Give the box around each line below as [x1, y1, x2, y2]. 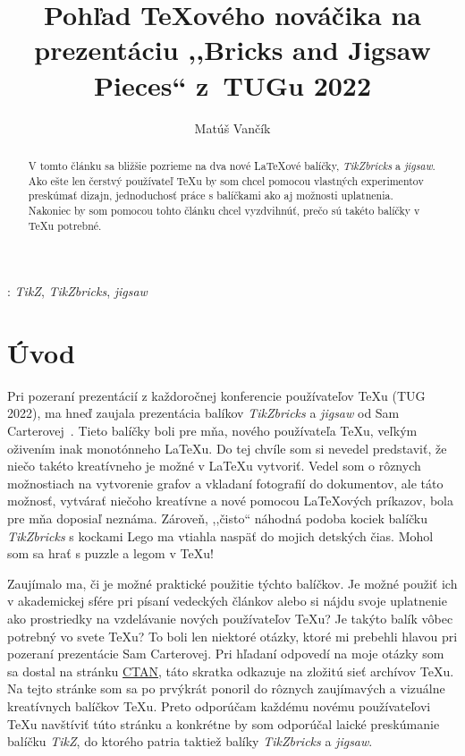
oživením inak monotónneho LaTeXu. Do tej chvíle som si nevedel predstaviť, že [7, 438, 447, 457]
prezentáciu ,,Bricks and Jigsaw [34, 31, 431, 68]
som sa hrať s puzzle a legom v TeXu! [7, 544, 214, 563]
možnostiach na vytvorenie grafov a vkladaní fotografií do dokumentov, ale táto [7, 473, 444, 492]
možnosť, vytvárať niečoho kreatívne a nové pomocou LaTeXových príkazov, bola [7, 491, 453, 510]
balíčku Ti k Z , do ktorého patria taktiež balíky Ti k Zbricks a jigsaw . [7, 732, 373, 751]
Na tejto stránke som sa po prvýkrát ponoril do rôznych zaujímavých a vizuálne [7, 679, 445, 698]
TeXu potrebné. [28, 217, 102, 233]
